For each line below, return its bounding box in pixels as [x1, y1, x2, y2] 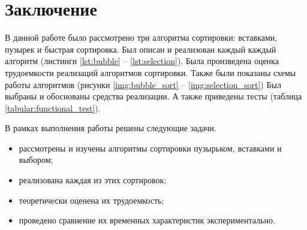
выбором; [19, 153, 53, 166]
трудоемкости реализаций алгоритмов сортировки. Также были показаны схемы [5, 66, 296, 78]
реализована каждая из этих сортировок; [19, 174, 167, 186]
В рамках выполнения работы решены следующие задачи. [5, 122, 216, 134]
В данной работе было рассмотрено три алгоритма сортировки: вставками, [5, 31, 278, 44]
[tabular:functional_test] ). [5, 101, 101, 114]
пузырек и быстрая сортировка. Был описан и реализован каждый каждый [5, 43, 276, 55]
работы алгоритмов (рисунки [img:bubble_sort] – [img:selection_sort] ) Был [5, 78, 281, 90]
